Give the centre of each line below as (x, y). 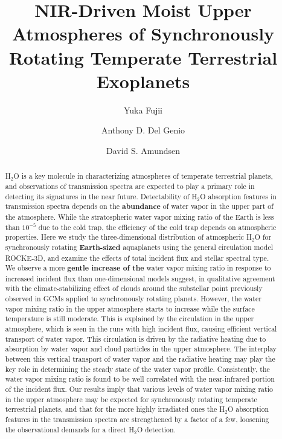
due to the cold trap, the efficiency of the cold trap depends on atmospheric (157, 227)
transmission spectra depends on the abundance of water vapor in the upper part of (139, 207)
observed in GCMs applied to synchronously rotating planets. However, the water (133, 299)
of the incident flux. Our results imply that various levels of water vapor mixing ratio (139, 389)
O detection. (156, 429)
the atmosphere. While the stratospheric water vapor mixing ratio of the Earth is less (139, 216)
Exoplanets (143, 81)
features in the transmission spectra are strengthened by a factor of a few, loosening (137, 419)
